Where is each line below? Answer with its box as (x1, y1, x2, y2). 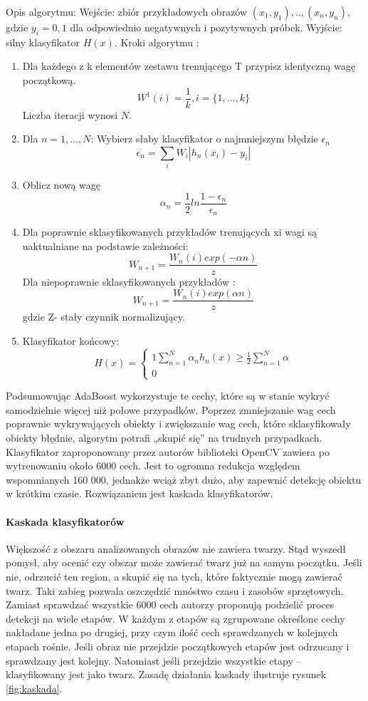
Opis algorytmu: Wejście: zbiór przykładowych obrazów (6, 4, 248, 19)
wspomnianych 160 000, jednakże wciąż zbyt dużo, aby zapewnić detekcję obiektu (6, 472, 362, 487)
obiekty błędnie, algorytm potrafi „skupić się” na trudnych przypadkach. (6, 430, 322, 445)
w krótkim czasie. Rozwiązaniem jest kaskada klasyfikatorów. (6, 486, 273, 501)
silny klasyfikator (6, 34, 80, 49)
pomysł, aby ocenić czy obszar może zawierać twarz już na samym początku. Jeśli (6, 555, 362, 570)
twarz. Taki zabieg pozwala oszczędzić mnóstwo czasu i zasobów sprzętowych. (6, 583, 344, 598)
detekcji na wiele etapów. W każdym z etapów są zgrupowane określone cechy (6, 611, 345, 625)
